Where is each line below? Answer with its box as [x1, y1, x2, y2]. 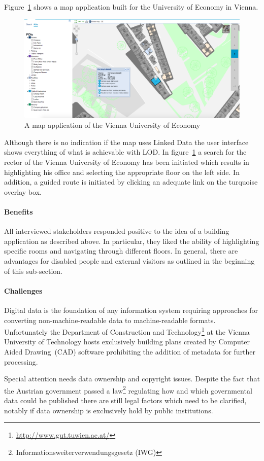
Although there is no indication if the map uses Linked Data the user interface [4, 136, 249, 147]
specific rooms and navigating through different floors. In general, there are [4, 245, 238, 256]
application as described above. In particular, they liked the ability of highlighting [4, 235, 259, 246]
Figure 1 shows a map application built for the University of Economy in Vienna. [4, 2, 258, 12]
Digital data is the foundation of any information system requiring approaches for [4, 304, 258, 315]
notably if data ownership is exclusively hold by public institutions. [4, 405, 213, 415]
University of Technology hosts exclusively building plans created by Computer [4, 336, 250, 347]
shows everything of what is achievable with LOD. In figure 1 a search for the [4, 147, 247, 157]
